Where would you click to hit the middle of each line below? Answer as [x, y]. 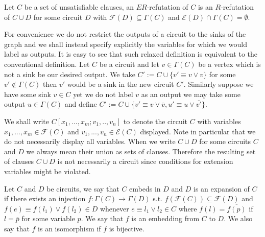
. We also [238, 218]
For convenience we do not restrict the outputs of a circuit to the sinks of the [125, 34]
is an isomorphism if [69, 228]
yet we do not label [103, 94]
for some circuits [225, 141]
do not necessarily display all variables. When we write [90, 141]
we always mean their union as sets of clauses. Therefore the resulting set [141, 151]
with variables [219, 121]
